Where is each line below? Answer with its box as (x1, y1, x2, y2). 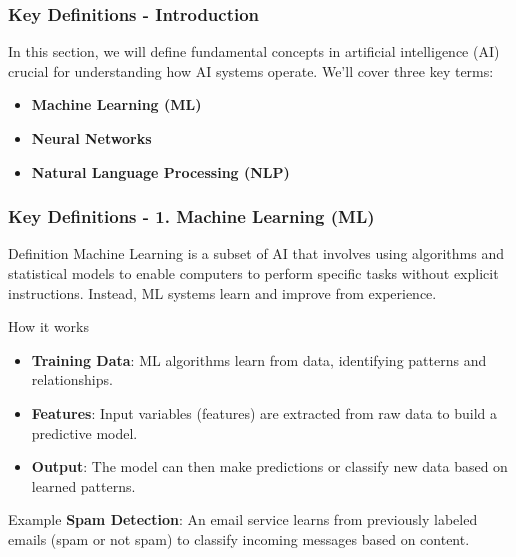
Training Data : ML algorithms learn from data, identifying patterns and (31, 349, 487, 370)
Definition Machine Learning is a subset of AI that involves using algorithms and (8, 243, 505, 264)
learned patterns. (31, 475, 136, 496)
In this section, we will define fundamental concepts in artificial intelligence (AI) (8, 41, 500, 62)
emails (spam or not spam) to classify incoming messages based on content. (8, 528, 470, 549)
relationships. (31, 369, 113, 390)
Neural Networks (31, 128, 152, 148)
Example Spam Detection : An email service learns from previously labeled (8, 509, 478, 530)
